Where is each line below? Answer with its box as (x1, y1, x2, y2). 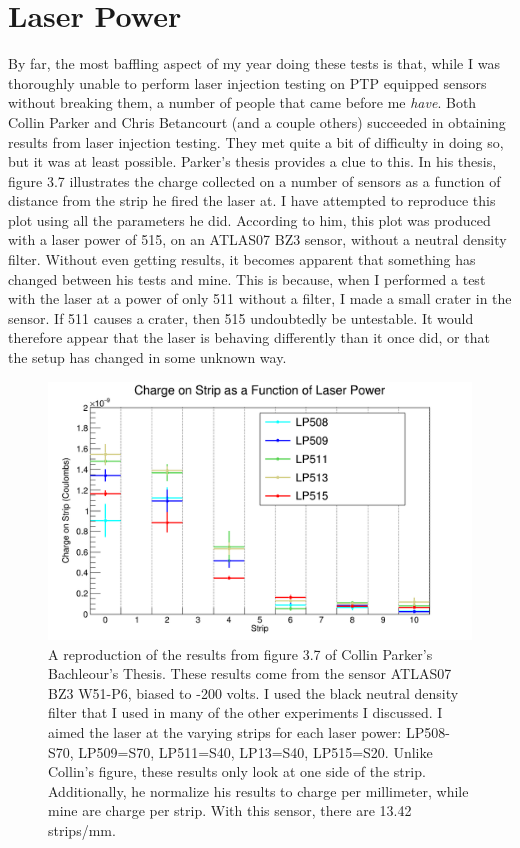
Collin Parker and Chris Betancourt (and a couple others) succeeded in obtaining (8, 111, 506, 132)
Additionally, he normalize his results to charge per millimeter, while (48, 780, 469, 801)
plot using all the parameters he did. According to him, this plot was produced (8, 209, 491, 230)
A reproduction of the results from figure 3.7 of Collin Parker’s (48, 643, 433, 664)
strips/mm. (48, 819, 116, 840)
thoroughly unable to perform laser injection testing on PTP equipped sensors (8, 72, 487, 93)
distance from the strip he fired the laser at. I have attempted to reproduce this (8, 190, 496, 211)
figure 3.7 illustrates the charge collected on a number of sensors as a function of (8, 170, 501, 191)
